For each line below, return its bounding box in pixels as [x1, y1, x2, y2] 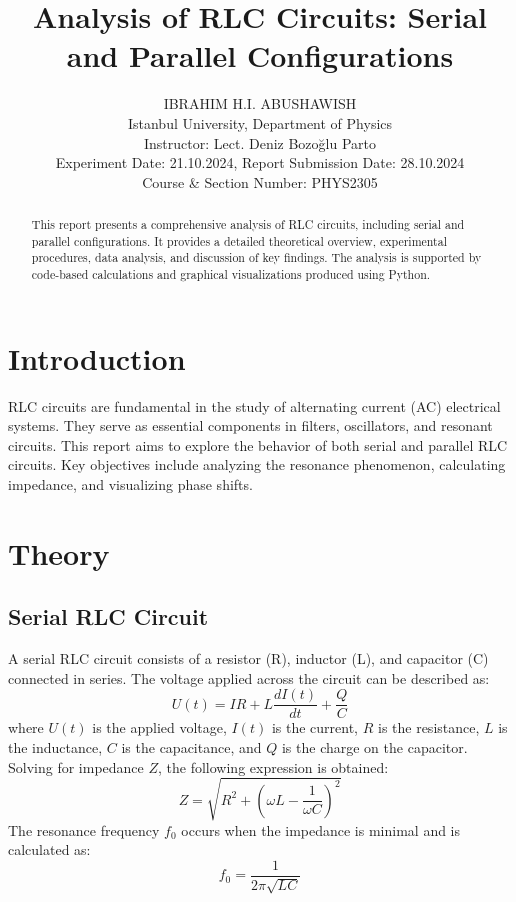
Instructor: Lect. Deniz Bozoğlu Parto [144, 132, 376, 153]
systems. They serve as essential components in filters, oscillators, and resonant [8, 415, 493, 436]
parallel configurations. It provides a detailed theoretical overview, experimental [31, 232, 447, 249]
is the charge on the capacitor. [281, 737, 468, 758]
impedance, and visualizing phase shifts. [8, 474, 253, 495]
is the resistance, [377, 717, 480, 738]
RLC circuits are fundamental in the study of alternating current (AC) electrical [8, 395, 501, 416]
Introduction [8, 337, 186, 378]
